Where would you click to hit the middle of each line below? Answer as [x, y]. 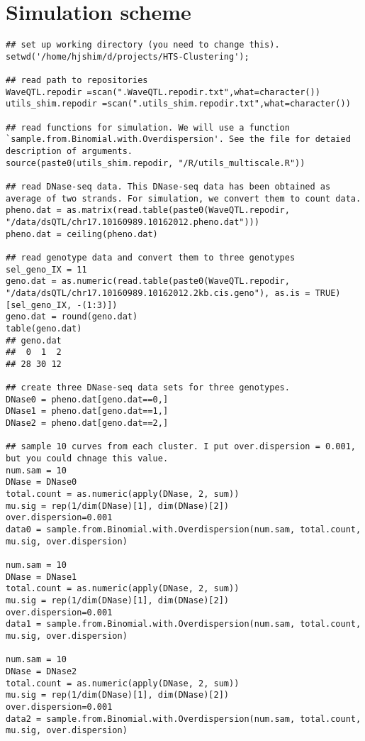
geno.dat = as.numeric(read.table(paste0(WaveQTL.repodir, [148, 281]
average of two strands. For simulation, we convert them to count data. [184, 198]
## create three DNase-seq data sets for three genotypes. [148, 388]
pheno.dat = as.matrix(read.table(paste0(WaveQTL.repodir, [148, 210]
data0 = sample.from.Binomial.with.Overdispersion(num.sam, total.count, [184, 530]
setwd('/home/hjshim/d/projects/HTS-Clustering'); [128, 56]
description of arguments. [69, 152]
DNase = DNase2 [41, 671]
